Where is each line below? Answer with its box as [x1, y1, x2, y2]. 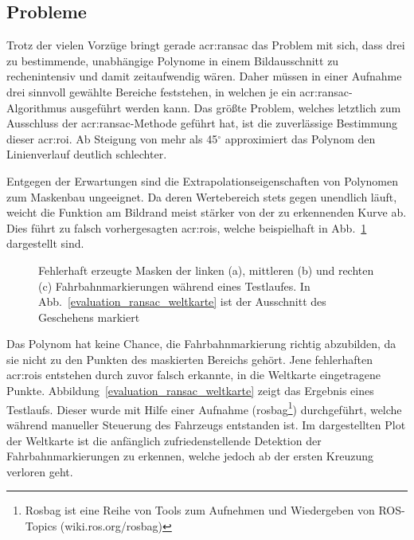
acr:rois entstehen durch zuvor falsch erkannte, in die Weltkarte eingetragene [6, 366, 381, 383]
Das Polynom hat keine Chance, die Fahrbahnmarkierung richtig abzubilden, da [6, 335, 396, 352]
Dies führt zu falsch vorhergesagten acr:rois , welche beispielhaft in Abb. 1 [6, 219, 367, 236]
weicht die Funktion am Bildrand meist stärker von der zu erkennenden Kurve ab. [6, 204, 407, 221]
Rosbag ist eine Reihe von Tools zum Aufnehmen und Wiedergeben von [25, 502, 375, 518]
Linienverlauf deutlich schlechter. [6, 146, 167, 162]
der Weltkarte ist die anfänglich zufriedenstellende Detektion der [6, 432, 322, 448]
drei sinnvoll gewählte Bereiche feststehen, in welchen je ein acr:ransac [6, 83, 349, 100]
